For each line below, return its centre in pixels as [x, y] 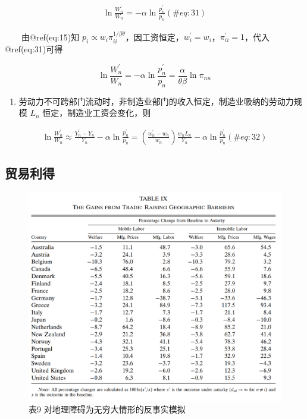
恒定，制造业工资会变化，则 [97, 113]
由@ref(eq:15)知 [50, 37]
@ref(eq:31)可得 [34, 49]
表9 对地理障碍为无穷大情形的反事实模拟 [107, 409]
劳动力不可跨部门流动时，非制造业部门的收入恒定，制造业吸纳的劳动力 [156, 101]
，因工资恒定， [154, 37]
